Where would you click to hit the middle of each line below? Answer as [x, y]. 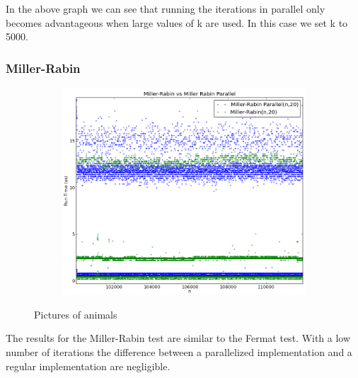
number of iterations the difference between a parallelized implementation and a [179, 352]
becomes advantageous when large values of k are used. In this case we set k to [177, 22]
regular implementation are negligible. [88, 366]
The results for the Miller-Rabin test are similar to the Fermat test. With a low [178, 338]
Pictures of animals [76, 314]
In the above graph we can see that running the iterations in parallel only [166, 8]
